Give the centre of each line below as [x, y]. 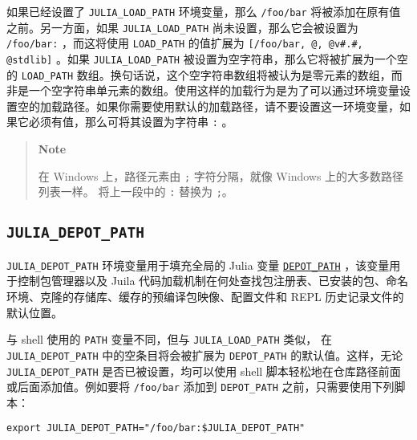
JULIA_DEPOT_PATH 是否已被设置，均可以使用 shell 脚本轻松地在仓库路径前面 [204, 371]
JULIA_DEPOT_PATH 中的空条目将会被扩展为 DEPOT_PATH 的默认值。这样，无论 [205, 354]
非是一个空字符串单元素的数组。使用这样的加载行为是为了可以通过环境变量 [203, 90]
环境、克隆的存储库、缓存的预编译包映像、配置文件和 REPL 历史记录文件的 [205, 297]
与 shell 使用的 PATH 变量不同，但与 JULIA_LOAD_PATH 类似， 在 [169, 339]
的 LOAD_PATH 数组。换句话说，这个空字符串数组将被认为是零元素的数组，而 [204, 74]
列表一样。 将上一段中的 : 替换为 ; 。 [136, 191]
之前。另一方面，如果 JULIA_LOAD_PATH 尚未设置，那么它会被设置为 [182, 27]
